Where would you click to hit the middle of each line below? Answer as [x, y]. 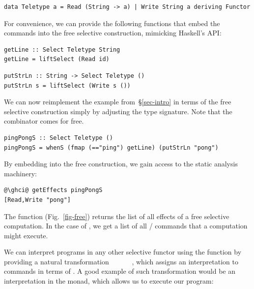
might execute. [26, 235]
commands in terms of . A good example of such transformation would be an [120, 271]
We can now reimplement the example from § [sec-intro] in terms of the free [118, 102]
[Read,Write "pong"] [38, 200]
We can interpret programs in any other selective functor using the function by [123, 252]
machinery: [20, 173]
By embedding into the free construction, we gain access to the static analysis [121, 164]
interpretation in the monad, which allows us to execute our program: [109, 281]
